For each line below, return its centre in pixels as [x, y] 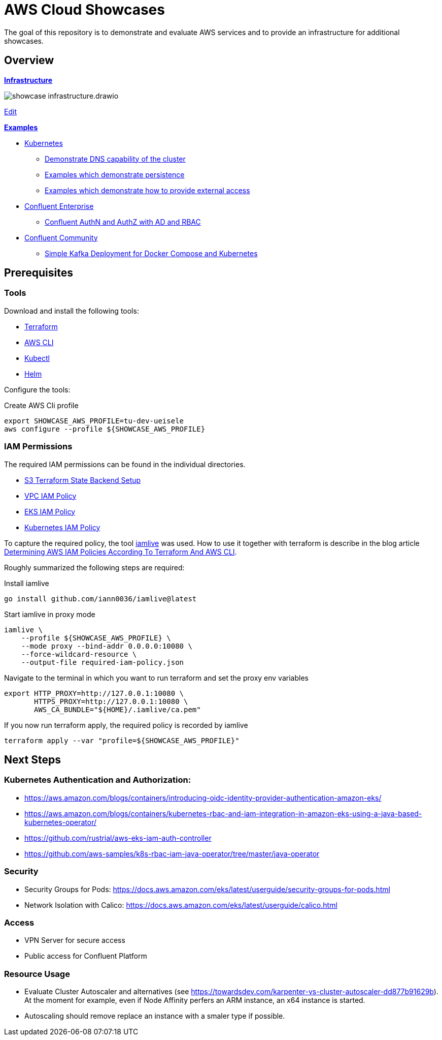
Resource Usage [37, 974]
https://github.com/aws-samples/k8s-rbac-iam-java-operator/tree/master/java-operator [172, 853]
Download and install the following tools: [72, 311]
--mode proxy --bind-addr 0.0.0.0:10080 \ [107, 646]
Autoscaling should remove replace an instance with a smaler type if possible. [155, 1016]
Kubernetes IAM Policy [62, 527]
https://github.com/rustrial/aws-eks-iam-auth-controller [118, 838]
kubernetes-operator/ [60, 822]
